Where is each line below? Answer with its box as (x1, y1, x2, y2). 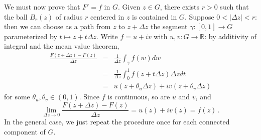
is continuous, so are (107, 91, 170, 102)
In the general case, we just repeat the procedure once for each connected (4, 116, 230, 127)
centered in (90, 11, 124, 22)
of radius (55, 11, 83, 22)
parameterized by (4, 31, 57, 41)
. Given (117, 2, 141, 12)
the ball (4, 11, 28, 22)
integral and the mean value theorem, (4, 41, 119, 51)
